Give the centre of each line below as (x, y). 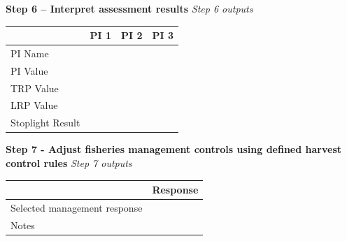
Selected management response (77, 207)
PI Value (29, 70)
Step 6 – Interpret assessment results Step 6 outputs (129, 8)
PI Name (30, 53)
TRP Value (35, 88)
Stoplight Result (45, 123)
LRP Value (34, 105)
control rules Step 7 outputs (69, 163)
